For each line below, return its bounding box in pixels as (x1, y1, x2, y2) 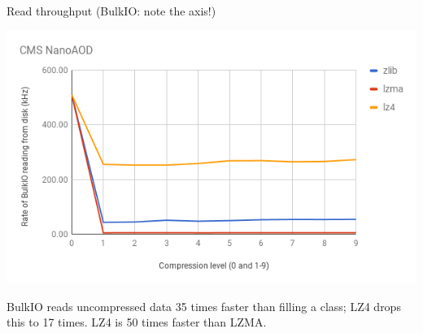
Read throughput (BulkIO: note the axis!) (7, 2, 216, 19)
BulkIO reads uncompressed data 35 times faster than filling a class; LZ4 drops (7, 297, 401, 314)
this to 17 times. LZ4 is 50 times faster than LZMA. (7, 314, 267, 331)
